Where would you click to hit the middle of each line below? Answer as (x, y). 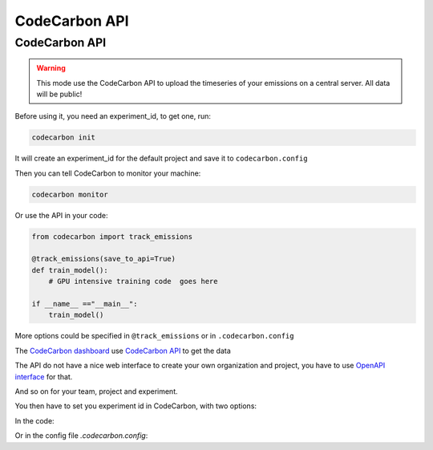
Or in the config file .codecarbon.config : (81, 436)
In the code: (35, 420)
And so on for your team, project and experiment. (96, 391)
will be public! (59, 94)
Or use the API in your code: (61, 215)
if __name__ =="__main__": (85, 304)
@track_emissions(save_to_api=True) (104, 259)
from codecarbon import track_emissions (112, 236)
